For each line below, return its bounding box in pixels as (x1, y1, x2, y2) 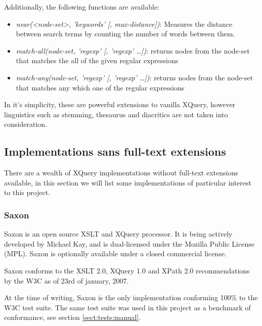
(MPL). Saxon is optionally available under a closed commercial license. (4, 248, 227, 259)
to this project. (4, 187, 51, 198)
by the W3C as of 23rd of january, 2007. (4, 275, 129, 286)
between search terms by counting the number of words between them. (16, 28, 235, 39)
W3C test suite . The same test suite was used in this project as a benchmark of (4, 302, 251, 312)
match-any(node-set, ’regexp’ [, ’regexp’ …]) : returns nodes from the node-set (16, 72, 253, 82)
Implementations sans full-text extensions (4, 144, 226, 159)
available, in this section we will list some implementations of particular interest (4, 177, 251, 188)
